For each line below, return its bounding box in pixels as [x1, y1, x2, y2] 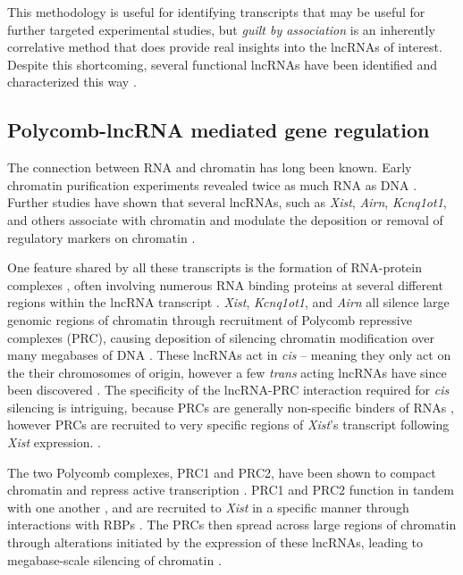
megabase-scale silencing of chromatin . [7, 550, 222, 569]
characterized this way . [7, 72, 137, 91]
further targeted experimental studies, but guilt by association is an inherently [7, 20, 435, 38]
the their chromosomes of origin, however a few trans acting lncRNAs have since [7, 362, 447, 381]
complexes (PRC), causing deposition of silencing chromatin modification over [7, 328, 434, 346]
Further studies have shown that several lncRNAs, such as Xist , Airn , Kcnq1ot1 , [7, 193, 447, 212]
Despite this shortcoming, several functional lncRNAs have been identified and [7, 54, 438, 73]
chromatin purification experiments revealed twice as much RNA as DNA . [7, 175, 417, 194]
